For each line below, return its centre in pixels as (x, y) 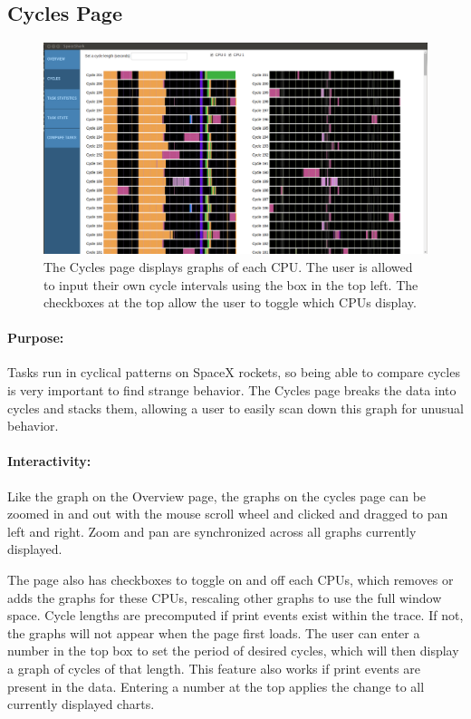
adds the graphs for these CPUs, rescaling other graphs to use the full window (225, 597)
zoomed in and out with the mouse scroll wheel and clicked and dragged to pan (228, 514)
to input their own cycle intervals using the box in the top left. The (231, 284)
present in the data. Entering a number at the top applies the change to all (216, 686)
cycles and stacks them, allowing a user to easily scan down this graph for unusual (235, 408)
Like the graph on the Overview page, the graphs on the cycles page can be (217, 496)
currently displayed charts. (81, 704)
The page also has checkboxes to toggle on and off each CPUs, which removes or (231, 580)
